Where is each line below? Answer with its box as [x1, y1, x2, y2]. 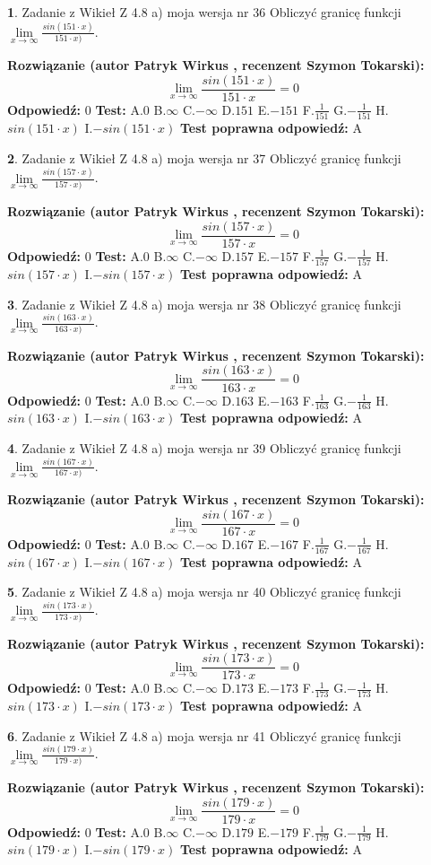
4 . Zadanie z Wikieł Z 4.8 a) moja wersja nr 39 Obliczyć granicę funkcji [7, 438, 401, 457]
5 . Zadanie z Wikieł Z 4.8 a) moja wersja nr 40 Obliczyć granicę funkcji [7, 582, 401, 601]
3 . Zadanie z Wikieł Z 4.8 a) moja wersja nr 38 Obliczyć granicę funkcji [7, 294, 401, 313]
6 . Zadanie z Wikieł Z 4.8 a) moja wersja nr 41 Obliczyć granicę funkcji [7, 726, 401, 745]
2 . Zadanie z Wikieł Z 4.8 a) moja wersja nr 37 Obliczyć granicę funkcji [7, 148, 401, 167]
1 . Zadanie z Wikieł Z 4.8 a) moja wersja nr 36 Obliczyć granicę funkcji [7, 3, 401, 21]
